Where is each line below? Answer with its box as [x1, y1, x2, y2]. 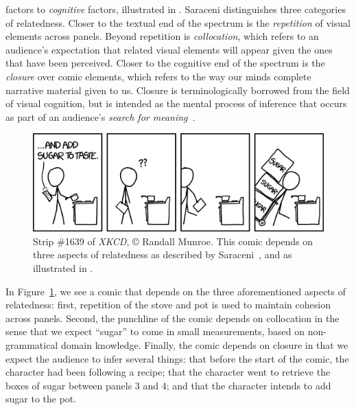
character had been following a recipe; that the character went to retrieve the [5, 365, 331, 379]
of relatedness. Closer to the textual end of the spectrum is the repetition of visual [5, 15, 351, 30]
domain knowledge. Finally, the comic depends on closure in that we [60, 338, 348, 352]
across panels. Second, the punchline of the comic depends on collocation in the [5, 310, 340, 325]
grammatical [5, 338, 58, 352]
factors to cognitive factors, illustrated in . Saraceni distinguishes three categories [5, 2, 346, 16]
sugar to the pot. [5, 391, 77, 406]
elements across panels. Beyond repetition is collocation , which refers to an [5, 29, 319, 43]
